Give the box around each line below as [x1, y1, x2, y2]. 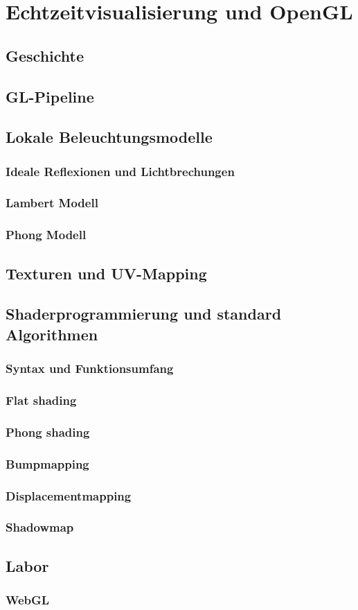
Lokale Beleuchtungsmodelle [6, 126, 213, 148]
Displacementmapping [6, 487, 132, 504]
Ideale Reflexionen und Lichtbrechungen [6, 162, 235, 180]
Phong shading [6, 423, 90, 440]
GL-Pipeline [6, 85, 94, 107]
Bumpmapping [6, 455, 89, 472]
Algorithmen [6, 323, 98, 345]
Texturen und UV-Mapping [6, 262, 207, 284]
